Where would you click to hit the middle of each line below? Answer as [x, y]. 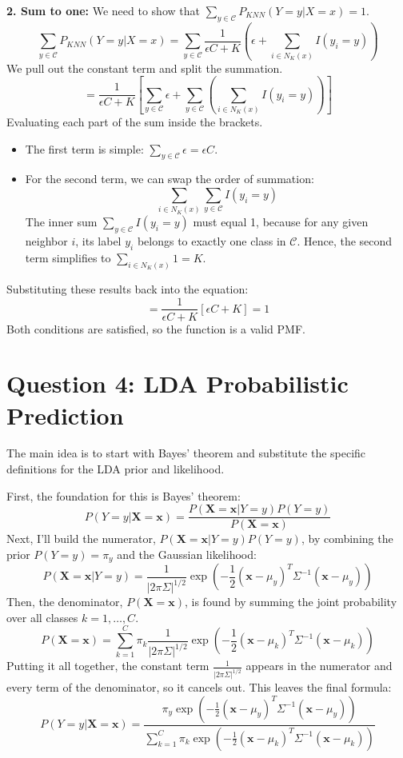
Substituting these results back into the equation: [128, 288]
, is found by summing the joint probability [291, 602]
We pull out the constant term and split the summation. [145, 68]
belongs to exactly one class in [211, 241]
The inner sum [61, 222]
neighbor [46, 241]
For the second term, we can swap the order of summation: [170, 179]
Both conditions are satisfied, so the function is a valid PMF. [156, 328]
